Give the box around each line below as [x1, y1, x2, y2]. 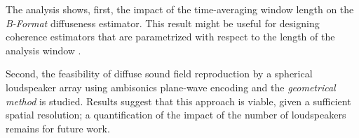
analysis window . [6, 43, 81, 57]
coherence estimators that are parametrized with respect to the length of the [6, 29, 335, 44]
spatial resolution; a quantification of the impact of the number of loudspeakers [6, 107, 346, 122]
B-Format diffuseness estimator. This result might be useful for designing [6, 15, 320, 30]
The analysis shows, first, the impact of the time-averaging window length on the [6, 2, 354, 16]
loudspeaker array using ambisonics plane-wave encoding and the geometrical [6, 79, 336, 94]
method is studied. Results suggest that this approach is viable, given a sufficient [6, 93, 351, 108]
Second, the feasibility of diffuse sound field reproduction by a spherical [6, 66, 313, 81]
